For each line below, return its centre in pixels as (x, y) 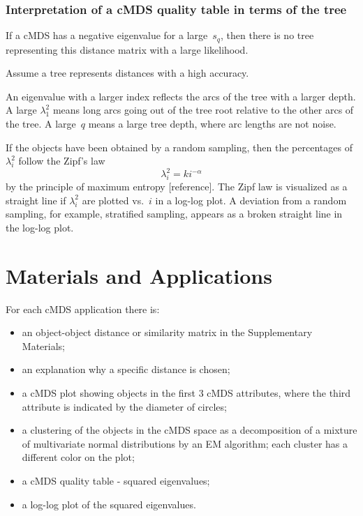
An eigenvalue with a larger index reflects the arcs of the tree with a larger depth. (181, 96)
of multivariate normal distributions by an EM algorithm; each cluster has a (185, 443)
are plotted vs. (113, 200)
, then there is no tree (267, 35)
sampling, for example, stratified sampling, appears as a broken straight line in (174, 214)
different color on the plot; (78, 457)
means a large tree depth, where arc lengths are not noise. (212, 124)
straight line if (36, 200)
